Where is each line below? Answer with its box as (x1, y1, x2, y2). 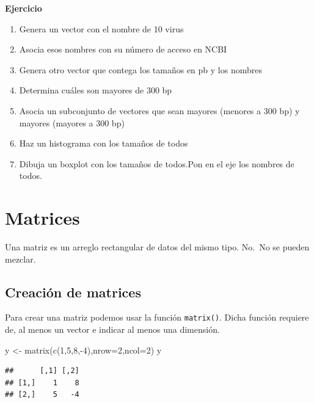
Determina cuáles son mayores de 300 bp (19, 84, 172, 96)
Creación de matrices (5, 282, 141, 301)
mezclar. (5, 252, 36, 265)
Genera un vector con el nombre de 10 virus (19, 22, 184, 35)
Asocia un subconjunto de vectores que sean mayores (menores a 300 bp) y (19, 104, 300, 117)
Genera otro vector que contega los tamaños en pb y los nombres (19, 63, 262, 76)
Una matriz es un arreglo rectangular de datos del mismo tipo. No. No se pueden (5, 241, 310, 253)
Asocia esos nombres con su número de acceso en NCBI (19, 43, 227, 56)
